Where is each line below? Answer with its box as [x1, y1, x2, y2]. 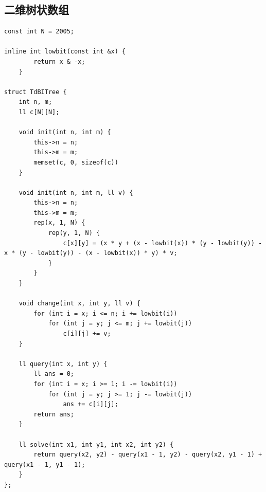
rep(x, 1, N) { [33, 219, 85, 227]
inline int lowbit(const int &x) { [4, 48, 126, 56]
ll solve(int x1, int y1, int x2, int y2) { [19, 441, 174, 448]
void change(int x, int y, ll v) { [19, 300, 140, 307]
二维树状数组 [4, 2, 69, 17]
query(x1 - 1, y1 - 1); [4, 461, 85, 468]
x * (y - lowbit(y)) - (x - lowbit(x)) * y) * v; [4, 249, 178, 257]
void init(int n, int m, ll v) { [19, 189, 133, 196]
